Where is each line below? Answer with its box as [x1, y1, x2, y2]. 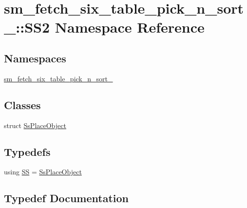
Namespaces [4, 50, 66, 65]
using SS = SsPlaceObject [4, 167, 82, 177]
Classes [4, 97, 41, 112]
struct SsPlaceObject [4, 120, 66, 130]
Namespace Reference [55, 17, 205, 37]
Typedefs [4, 144, 51, 159]
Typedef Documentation [4, 190, 129, 206]
